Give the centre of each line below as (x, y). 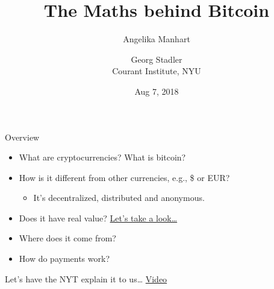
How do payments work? (64, 259)
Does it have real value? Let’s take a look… (98, 218)
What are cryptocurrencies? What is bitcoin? (102, 157)
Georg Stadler (157, 59)
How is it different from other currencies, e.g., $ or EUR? (124, 177)
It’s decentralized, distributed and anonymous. (119, 198)
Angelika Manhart (157, 39)
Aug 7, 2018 (157, 91)
